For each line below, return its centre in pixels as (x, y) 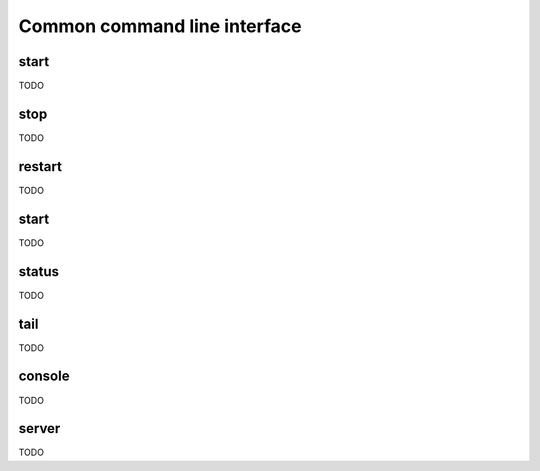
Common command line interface (160, 26)
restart (40, 166)
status (39, 271)
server (39, 428)
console (44, 376)
